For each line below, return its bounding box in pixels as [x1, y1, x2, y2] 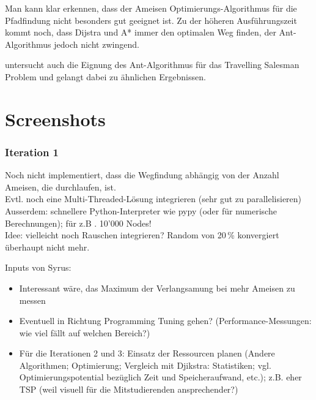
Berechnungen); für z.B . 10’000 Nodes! [5, 216, 152, 229]
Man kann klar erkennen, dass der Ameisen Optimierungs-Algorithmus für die [5, 2, 297, 14]
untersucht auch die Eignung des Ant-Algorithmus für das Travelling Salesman [5, 58, 299, 71]
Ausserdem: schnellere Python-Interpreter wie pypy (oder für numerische [5, 204, 277, 217]
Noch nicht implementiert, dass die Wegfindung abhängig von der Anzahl [5, 168, 279, 181]
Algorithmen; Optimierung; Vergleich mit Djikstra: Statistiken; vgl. [19, 358, 271, 371]
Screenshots [5, 106, 106, 131]
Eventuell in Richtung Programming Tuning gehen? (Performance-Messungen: [19, 314, 312, 327]
